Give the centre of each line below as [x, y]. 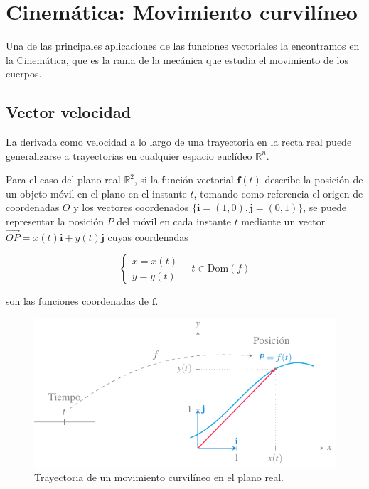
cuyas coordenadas [148, 236]
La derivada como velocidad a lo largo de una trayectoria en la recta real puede [179, 142]
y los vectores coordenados [131, 207]
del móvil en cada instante [174, 221]
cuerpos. [24, 74]
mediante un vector [283, 221]
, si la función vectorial [184, 179]
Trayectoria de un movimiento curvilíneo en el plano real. [159, 477]
